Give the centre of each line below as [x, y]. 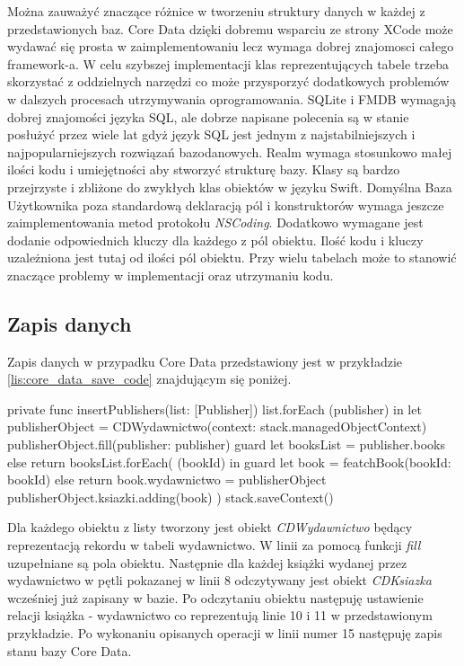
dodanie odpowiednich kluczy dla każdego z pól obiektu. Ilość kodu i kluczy [215, 240]
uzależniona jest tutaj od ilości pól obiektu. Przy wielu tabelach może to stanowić [232, 258]
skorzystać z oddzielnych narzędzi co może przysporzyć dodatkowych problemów [228, 81]
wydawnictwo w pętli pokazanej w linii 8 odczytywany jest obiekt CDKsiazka [219, 580]
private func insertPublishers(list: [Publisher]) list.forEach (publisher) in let [214, 408]
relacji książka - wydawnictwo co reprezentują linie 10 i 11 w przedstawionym [220, 615]
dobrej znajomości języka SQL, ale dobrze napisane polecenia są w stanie [208, 116]
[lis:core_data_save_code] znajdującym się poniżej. [149, 379]
